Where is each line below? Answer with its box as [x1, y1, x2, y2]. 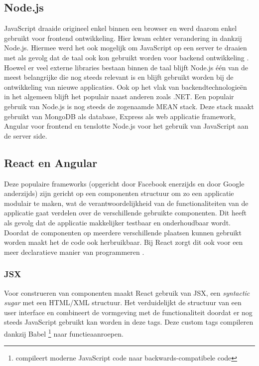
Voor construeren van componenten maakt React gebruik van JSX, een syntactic [4, 287, 250, 298]
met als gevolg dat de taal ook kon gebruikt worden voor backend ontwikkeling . [4, 52, 249, 62]
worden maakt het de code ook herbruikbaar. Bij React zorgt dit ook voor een [4, 237, 243, 247]
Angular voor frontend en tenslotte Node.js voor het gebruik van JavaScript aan [4, 121, 249, 131]
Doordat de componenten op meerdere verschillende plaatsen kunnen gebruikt [4, 227, 242, 237]
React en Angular [4, 155, 98, 170]
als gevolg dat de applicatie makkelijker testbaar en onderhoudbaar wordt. [4, 217, 231, 227]
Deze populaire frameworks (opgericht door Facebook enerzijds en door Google [4, 178, 245, 188]
